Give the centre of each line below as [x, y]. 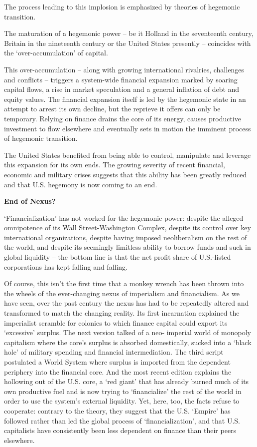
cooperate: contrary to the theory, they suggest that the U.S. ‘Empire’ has [117, 410]
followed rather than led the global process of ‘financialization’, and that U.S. [122, 420]
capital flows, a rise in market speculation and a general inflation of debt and [122, 89]
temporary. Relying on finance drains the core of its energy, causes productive [123, 118]
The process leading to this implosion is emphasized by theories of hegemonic [122, 6]
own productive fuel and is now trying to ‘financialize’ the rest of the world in [123, 391]
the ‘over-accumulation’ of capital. [56, 53]
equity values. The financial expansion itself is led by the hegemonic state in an [125, 99]
